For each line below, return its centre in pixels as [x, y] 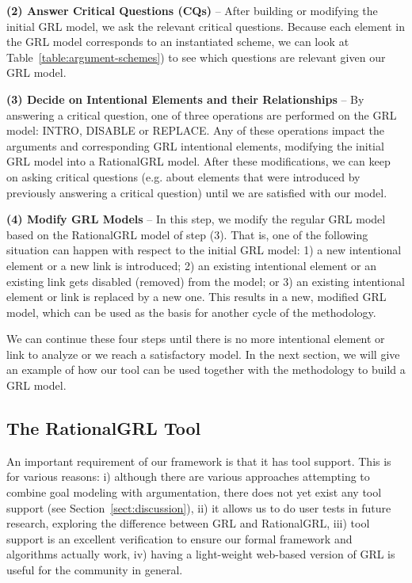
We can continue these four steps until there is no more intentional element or [196, 339]
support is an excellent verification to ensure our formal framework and [179, 538]
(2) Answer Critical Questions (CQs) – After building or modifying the [192, 10]
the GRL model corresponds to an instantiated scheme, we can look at [178, 42]
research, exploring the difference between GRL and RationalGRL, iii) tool [188, 523]
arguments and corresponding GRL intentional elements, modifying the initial [195, 145]
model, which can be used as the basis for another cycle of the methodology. [191, 312]
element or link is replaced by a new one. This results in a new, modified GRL [196, 297]
